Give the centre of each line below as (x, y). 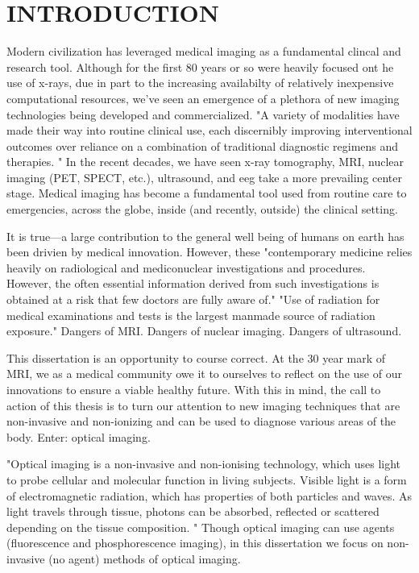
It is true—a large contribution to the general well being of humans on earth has (205, 236)
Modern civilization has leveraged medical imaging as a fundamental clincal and (204, 51)
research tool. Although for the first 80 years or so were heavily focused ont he (200, 66)
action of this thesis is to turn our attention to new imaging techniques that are (203, 405)
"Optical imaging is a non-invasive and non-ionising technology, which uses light (204, 464)
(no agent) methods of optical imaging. (145, 558)
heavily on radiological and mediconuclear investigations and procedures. (186, 267)
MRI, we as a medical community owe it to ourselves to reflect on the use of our (204, 374)
